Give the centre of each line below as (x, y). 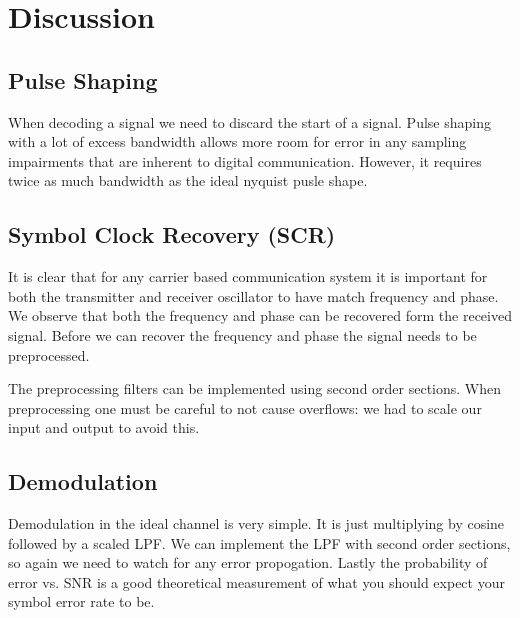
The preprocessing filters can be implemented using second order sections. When (255, 388)
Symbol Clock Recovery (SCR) (172, 234)
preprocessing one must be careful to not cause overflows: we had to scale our (245, 407)
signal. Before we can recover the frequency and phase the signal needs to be (242, 334)
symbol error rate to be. (81, 601)
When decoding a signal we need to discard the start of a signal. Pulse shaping (249, 121)
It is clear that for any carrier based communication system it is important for (248, 276)
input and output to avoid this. (104, 427)
